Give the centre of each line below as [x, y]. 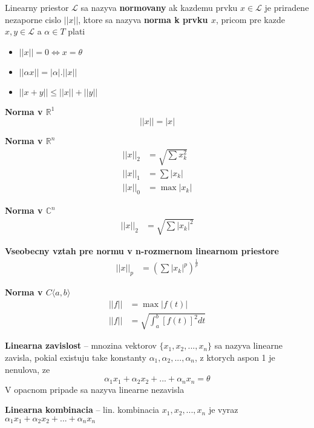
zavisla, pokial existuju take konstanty [76, 357]
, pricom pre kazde [250, 19]
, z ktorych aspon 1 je [235, 357]
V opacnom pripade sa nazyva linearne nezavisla [95, 389]
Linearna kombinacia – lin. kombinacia [82, 410]
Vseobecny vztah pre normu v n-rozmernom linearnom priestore [142, 251]
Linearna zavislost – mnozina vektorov [81, 345]
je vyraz [223, 410]
